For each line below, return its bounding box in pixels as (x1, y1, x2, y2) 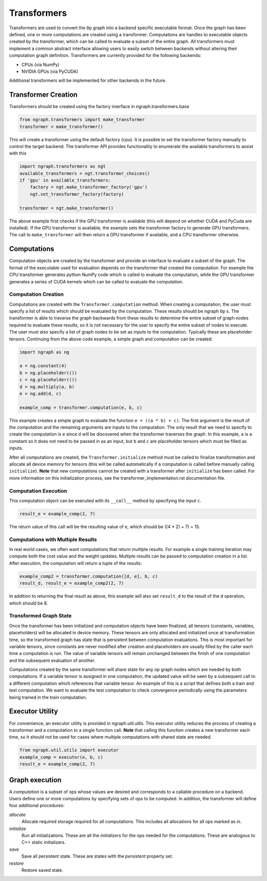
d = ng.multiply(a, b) (19, 384, 75, 389)
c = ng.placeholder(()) (19, 377, 78, 383)
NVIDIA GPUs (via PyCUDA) (21, 68, 79, 74)
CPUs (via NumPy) (21, 61, 60, 67)
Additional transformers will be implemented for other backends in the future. (9, 77, 167, 84)
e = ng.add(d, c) (19, 390, 62, 396)
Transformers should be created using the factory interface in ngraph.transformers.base (9, 104, 190, 110)
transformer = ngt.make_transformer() (19, 205, 114, 211)
